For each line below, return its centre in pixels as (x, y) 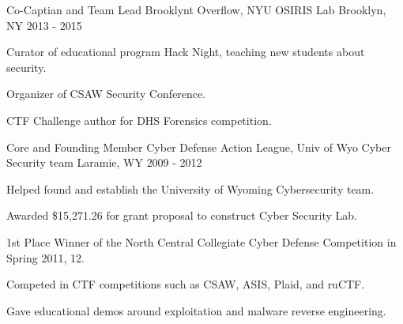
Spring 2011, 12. (45, 257)
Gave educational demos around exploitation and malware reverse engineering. (196, 310)
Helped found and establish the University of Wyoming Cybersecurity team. (190, 188)
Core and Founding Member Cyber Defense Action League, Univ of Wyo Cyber (199, 147)
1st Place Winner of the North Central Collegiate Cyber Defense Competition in (201, 241)
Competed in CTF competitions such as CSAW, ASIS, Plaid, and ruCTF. (186, 284)
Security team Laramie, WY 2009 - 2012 (104, 162)
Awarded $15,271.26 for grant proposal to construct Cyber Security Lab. (182, 215)
